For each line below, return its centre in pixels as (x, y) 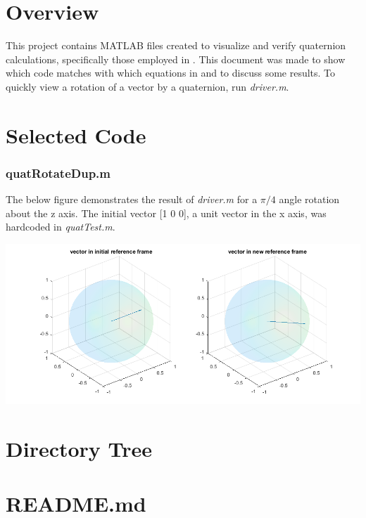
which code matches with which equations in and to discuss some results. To (171, 73)
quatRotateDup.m (58, 173)
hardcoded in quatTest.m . (61, 227)
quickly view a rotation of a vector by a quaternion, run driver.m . (147, 86)
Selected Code (76, 135)
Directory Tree (79, 448)
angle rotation (309, 199)
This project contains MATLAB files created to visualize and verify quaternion (176, 45)
